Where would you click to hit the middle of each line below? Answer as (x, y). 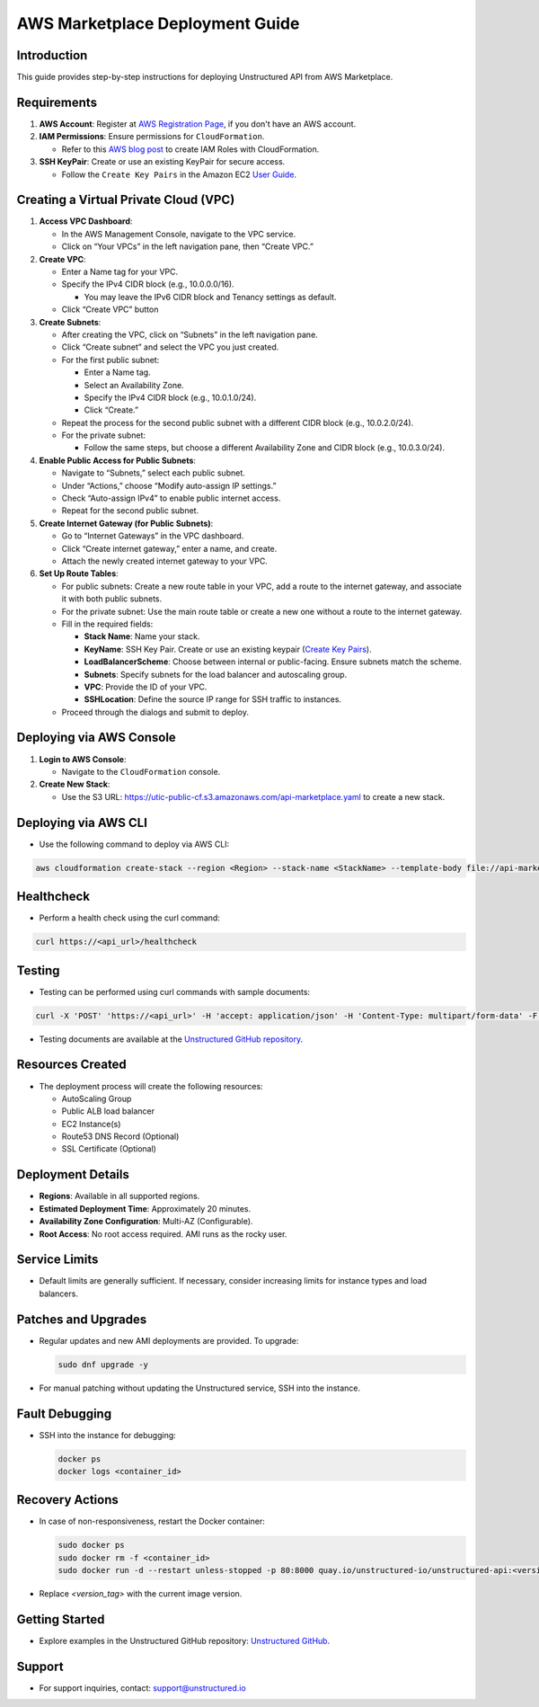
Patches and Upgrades (82, 1319)
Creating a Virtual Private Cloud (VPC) (126, 200)
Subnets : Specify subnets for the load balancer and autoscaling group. (216, 674)
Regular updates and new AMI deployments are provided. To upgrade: (169, 1340)
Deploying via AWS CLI (82, 822)
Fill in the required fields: (107, 624)
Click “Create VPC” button (110, 309)
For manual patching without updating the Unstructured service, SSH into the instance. (200, 1388)
